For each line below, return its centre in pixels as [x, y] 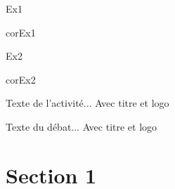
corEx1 [21, 32]
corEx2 [21, 79]
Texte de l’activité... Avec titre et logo [87, 103]
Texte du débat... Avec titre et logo [82, 126]
